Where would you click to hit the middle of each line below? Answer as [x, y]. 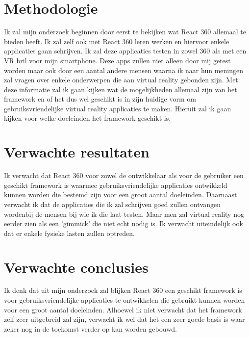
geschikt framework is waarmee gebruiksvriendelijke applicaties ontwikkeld [116, 185]
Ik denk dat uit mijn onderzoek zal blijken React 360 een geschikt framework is [123, 290]
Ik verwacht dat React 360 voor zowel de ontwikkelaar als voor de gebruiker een [124, 175]
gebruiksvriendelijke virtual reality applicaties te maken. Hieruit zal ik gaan [118, 108]
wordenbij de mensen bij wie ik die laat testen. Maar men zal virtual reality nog [124, 214]
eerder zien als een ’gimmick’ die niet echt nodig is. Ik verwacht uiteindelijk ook [124, 223]
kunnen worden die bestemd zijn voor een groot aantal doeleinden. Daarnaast [121, 194]
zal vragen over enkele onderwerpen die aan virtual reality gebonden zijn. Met [121, 80]
